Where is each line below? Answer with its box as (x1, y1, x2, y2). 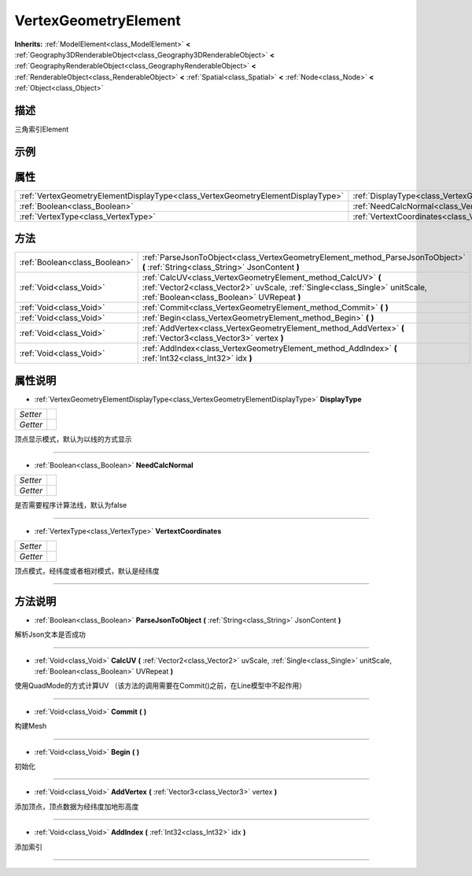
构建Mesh (14, 721, 47, 731)
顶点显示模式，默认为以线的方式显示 (14, 434, 132, 444)
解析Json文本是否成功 (14, 630, 87, 639)
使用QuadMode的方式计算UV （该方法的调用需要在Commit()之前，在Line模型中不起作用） (14, 681, 307, 690)
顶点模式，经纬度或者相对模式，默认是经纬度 (14, 566, 160, 575)
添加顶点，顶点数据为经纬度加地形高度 (14, 801, 139, 811)
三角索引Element (14, 124, 69, 134)
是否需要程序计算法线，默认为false (14, 501, 127, 510)
